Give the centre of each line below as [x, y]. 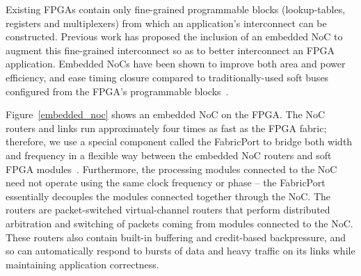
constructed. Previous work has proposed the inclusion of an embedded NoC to [174, 36]
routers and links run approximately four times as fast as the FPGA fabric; [166, 128]
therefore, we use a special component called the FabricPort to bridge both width [179, 141]
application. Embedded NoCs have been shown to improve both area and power [176, 64]
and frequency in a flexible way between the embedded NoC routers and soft [169, 155]
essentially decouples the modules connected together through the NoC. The [168, 196]
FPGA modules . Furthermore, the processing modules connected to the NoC [171, 169]
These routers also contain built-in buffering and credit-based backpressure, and [176, 237]
